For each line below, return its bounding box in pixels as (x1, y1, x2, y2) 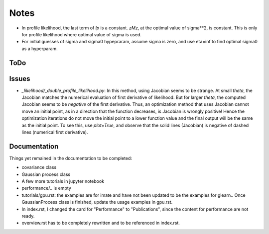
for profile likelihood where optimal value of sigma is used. (21, 31, 142, 37)
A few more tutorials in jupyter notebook (21, 178, 105, 184)
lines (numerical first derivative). (21, 129, 88, 135)
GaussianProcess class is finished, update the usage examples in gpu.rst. (21, 199, 173, 205)
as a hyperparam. (21, 45, 58, 52)
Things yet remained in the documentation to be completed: (9, 155, 132, 161)
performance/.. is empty (21, 185, 72, 191)
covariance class (21, 164, 57, 170)
